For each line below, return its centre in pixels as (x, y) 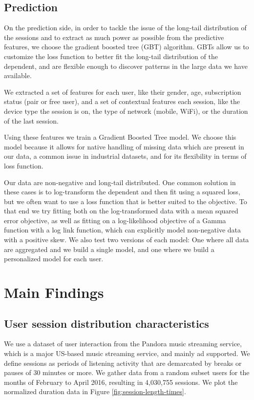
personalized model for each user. (54, 259)
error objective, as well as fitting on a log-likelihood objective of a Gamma (115, 220)
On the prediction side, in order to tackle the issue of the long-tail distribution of (125, 28)
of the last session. (31, 120)
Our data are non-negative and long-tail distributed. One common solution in (120, 182)
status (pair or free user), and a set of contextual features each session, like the (122, 101)
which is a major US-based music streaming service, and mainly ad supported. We (127, 353)
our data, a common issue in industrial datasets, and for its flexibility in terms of (125, 156)
